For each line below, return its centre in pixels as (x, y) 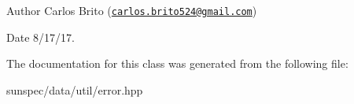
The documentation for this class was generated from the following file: (177, 63)
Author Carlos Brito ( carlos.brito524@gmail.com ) (132, 10)
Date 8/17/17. (41, 37)
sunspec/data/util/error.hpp (75, 89)
